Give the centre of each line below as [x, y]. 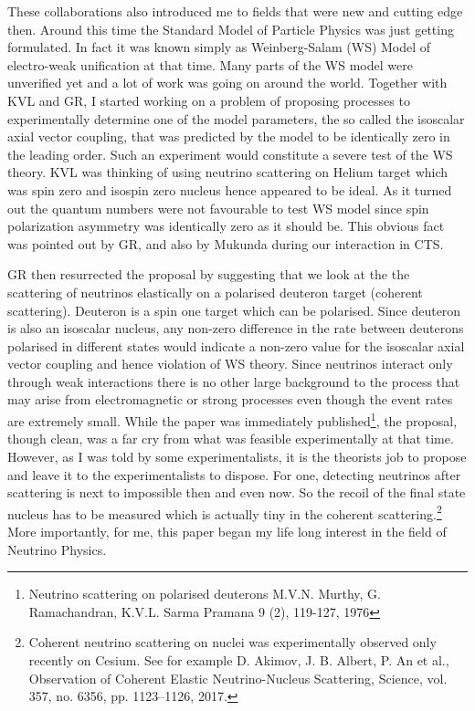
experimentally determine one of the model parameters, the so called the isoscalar [236, 118]
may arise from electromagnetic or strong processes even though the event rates [230, 399]
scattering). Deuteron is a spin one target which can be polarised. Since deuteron [234, 310]
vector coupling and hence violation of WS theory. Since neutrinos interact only [230, 364]
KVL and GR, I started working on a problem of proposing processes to [209, 100]
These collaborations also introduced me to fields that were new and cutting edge [235, 11]
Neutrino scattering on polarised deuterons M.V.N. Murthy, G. [205, 594]
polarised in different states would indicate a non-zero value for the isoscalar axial [236, 345]
